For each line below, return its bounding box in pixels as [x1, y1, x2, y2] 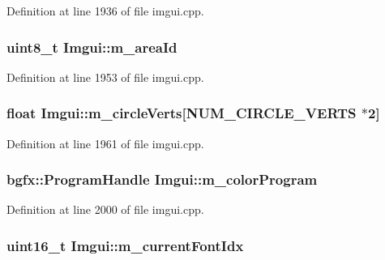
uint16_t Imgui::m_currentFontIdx [6, 235, 244, 255]
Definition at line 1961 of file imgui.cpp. [6, 134, 204, 151]
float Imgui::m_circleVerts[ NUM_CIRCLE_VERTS [6, 103, 357, 123]
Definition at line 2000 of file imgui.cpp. [6, 201, 204, 218]
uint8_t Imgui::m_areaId [6, 36, 178, 57]
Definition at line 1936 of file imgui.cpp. [6, 2, 204, 19]
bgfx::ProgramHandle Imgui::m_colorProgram [6, 169, 318, 190]
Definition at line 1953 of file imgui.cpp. [6, 68, 204, 85]
